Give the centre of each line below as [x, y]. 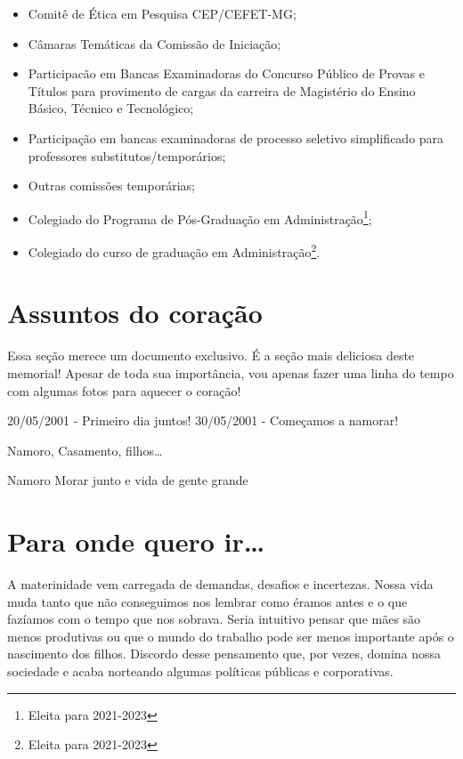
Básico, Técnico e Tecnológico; [111, 108]
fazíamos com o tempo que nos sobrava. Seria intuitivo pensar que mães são [214, 619]
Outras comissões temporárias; [111, 186]
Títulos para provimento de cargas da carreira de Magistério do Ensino [222, 90]
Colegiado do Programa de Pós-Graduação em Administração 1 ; [200, 217]
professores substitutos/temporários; [127, 155]
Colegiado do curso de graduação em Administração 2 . [174, 250]
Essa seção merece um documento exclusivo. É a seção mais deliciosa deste [211, 355]
